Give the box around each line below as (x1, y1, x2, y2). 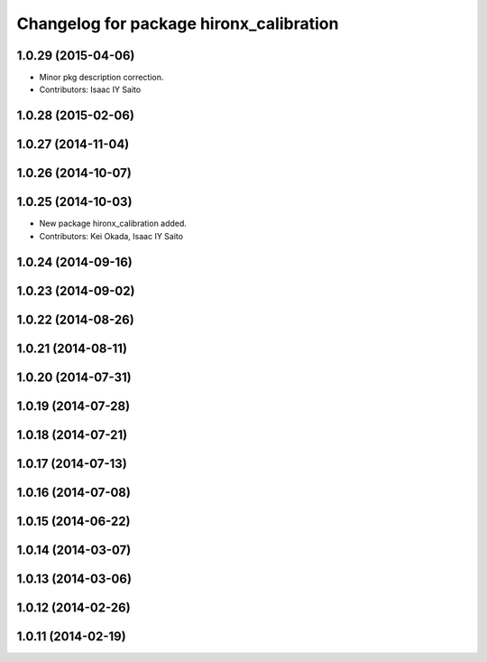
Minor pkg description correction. (39, 72, 164, 83)
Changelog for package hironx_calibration (16, 14, 339, 33)
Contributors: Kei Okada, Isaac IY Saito (39, 230, 184, 241)
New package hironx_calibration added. (39, 218, 187, 229)
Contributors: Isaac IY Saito (39, 84, 142, 95)
